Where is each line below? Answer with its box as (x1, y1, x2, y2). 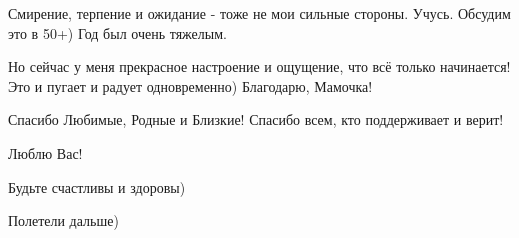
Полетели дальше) (8, 210, 119, 231)
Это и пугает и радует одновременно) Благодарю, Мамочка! (8, 75, 373, 96)
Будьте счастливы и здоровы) (8, 176, 186, 197)
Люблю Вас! (8, 142, 83, 163)
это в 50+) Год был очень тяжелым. (8, 22, 227, 43)
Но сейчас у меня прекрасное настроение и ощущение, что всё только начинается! (8, 56, 511, 77)
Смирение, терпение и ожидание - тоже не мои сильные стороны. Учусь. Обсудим (8, 3, 511, 23)
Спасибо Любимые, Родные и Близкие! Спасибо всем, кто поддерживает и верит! (8, 109, 504, 130)
